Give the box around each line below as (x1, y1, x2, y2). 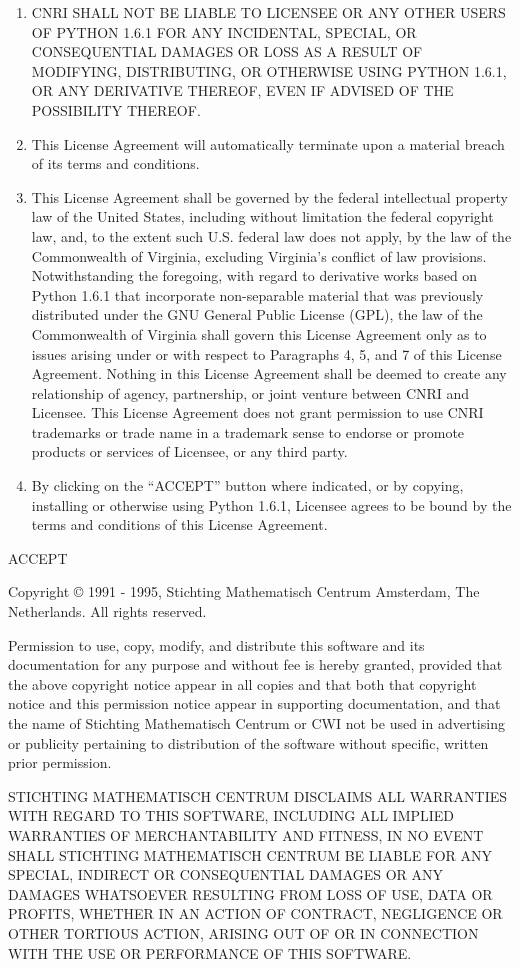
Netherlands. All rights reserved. (8, 601, 207, 622)
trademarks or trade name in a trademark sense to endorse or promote (31, 421, 465, 442)
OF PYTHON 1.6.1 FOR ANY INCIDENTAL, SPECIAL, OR (31, 21, 417, 42)
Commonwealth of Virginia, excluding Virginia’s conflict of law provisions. (31, 245, 487, 266)
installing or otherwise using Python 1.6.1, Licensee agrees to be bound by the (31, 494, 512, 515)
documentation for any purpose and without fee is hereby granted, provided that (8, 654, 503, 675)
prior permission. (8, 752, 112, 773)
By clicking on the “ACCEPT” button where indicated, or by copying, (31, 475, 464, 496)
